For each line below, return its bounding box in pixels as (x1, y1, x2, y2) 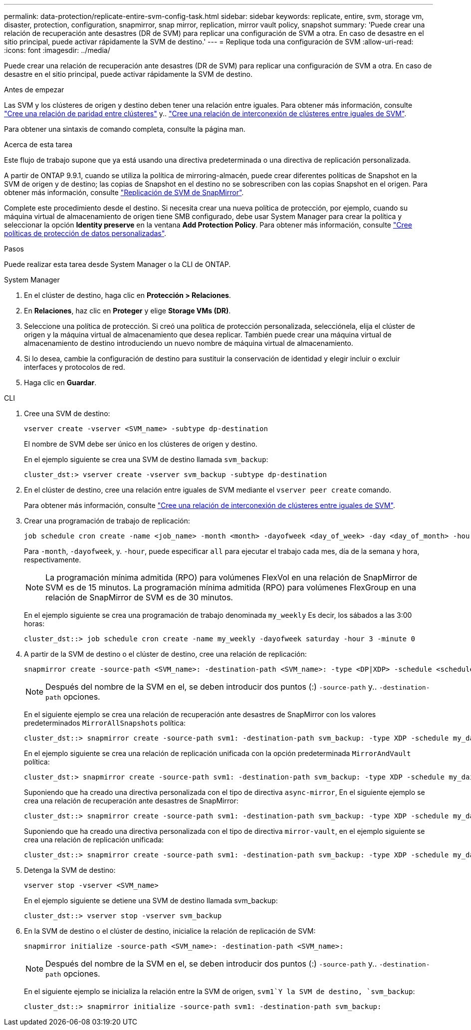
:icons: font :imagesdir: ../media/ (4, 46, 110, 54)
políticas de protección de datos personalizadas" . (4, 229, 167, 238)
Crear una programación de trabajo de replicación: (24, 516, 190, 525)
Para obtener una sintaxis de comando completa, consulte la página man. (4, 125, 245, 133)
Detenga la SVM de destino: (24, 866, 116, 874)
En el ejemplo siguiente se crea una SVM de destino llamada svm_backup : (24, 455, 268, 464)
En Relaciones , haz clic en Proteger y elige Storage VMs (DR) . (24, 306, 231, 315)
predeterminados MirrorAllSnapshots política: (24, 719, 186, 727)
